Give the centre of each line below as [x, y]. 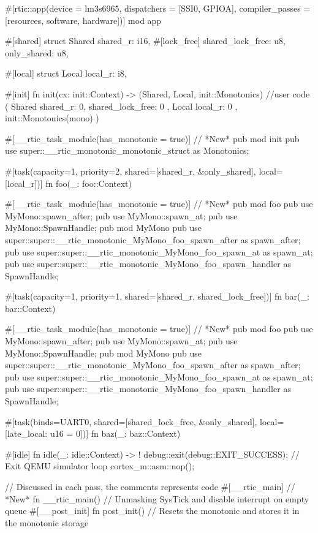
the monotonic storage [47, 522]
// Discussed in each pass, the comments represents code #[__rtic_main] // [150, 486]
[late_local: [26, 433]
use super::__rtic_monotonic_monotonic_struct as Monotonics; [127, 150]
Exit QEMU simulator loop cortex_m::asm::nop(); [100, 466]
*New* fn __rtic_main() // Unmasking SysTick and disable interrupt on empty [157, 498]
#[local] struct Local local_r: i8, [66, 73]
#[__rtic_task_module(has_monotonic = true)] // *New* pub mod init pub [152, 138]
